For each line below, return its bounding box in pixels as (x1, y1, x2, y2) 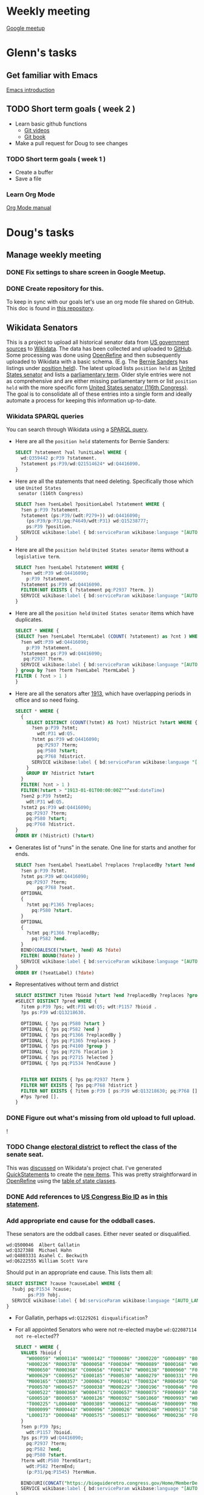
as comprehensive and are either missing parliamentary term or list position (6, 377, 197, 385)
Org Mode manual (6, 204, 52, 212)
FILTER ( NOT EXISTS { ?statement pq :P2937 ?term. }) (21, 587, 154, 593)
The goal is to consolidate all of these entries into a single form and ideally (6, 390, 192, 398)
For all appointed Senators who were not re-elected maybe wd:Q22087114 (15, 1326, 197, 1333)
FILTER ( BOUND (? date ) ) (21, 952, 81, 958)
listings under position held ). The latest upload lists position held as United (6, 364, 196, 371)
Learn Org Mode (6, 190, 55, 199)
